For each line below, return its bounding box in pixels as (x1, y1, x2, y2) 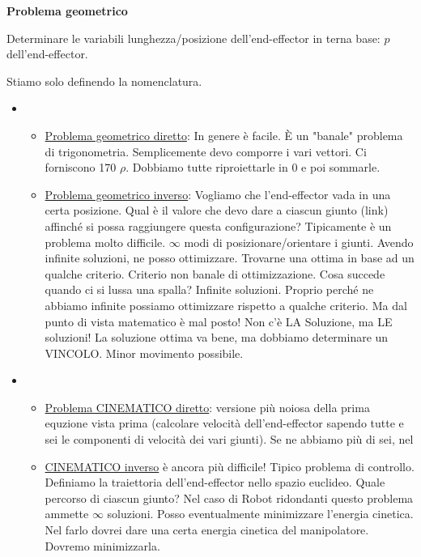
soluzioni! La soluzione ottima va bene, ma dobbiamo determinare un (45, 329, 389, 346)
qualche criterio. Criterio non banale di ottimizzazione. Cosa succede (45, 265, 385, 282)
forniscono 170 (45, 159, 117, 176)
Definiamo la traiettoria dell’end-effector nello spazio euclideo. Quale (45, 474, 385, 491)
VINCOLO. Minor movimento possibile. (45, 344, 244, 361)
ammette (45, 505, 89, 522)
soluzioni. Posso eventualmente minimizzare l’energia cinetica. (107, 505, 414, 522)
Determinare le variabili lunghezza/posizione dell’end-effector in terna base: (6, 29, 381, 46)
